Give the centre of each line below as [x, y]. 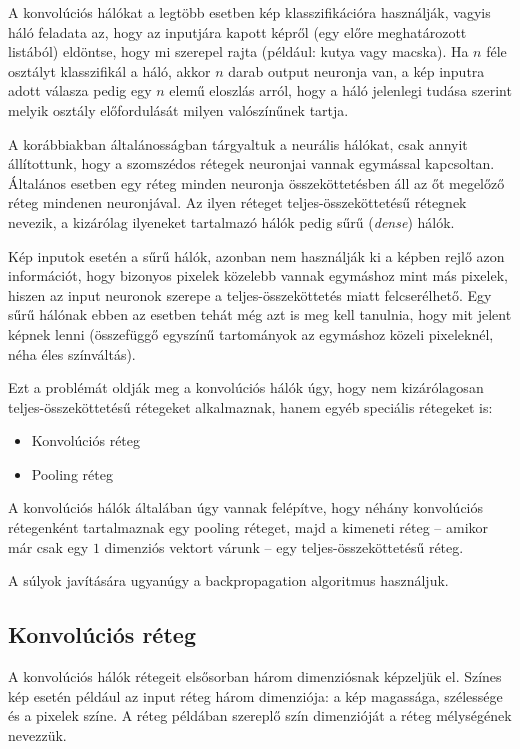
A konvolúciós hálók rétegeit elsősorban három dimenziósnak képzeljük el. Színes [255, 676]
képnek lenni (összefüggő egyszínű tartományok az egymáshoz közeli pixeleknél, [251, 333]
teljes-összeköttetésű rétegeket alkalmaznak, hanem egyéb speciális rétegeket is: [250, 406]
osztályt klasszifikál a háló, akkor [109, 70]
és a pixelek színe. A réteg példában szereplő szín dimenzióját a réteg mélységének [260, 715]
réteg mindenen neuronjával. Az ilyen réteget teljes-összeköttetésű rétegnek [237, 202]
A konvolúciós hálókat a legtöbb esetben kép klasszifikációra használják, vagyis [249, 12]
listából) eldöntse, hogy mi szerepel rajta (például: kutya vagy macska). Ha [238, 51]
